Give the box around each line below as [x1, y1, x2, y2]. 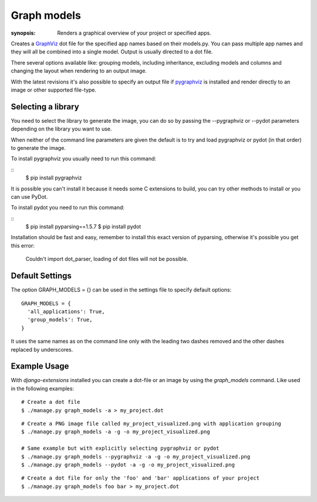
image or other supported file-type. [11, 86, 97, 93]
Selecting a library [11, 102, 79, 112]
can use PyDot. [11, 193, 48, 200]
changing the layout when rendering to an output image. [11, 68, 147, 75]
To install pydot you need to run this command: [11, 204, 125, 211]
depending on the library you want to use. [11, 125, 112, 132]
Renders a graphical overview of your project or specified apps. [57, 29, 211, 36]
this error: [11, 242, 35, 249]
